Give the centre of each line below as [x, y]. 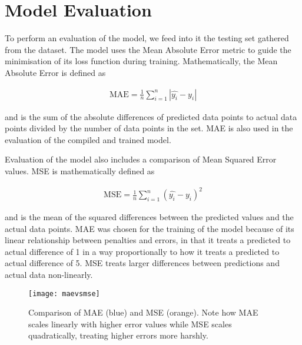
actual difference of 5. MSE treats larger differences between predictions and [142, 263]
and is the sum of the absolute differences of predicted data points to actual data [151, 116]
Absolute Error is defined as [55, 72]
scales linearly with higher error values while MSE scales [130, 324]
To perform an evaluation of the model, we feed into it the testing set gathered [147, 38]
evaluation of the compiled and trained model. [88, 139]
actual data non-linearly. [49, 274]
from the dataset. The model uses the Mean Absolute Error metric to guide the [148, 49]
